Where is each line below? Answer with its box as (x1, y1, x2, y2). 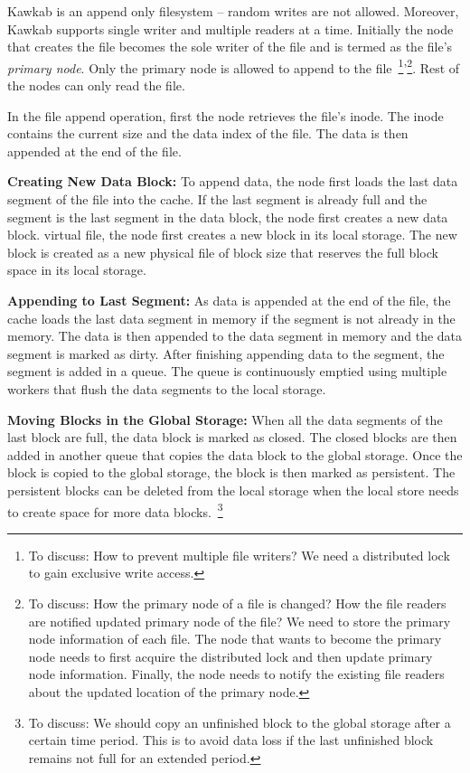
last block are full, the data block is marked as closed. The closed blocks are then (7, 428, 457, 447)
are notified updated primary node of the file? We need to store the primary (28, 611, 451, 630)
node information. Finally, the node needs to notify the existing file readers (28, 665, 445, 683)
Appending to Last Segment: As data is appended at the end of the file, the (7, 290, 451, 309)
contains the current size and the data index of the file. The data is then (7, 124, 409, 143)
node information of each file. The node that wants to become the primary (28, 629, 442, 648)
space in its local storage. (7, 260, 146, 279)
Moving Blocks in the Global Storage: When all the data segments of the (7, 410, 443, 429)
